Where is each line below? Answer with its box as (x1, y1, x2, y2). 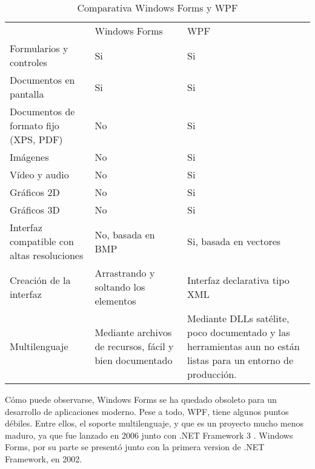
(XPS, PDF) (10, 132, 63, 146)
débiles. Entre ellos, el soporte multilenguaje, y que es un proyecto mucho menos (5, 417, 303, 430)
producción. (187, 367, 237, 381)
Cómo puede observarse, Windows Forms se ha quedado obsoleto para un (5, 393, 277, 405)
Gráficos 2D (10, 185, 60, 199)
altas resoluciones (10, 248, 84, 262)
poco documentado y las (187, 325, 290, 339)
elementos (94, 294, 136, 308)
